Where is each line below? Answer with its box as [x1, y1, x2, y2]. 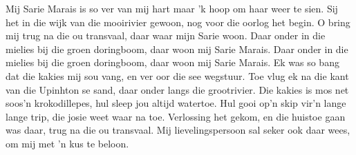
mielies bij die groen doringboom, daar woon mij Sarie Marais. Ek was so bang [6, 55, 339, 70]
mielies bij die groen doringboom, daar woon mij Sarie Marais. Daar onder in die [6, 41, 348, 56]
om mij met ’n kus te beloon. [6, 136, 129, 150]
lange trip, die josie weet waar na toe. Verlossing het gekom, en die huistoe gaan [6, 109, 346, 123]
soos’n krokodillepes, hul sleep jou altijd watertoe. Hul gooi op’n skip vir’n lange [6, 96, 346, 110]
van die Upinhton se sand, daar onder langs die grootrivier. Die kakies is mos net [6, 82, 349, 96]
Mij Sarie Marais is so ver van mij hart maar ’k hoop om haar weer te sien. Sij [6, 1, 338, 15]
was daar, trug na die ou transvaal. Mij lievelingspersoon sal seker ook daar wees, [6, 123, 350, 137]
